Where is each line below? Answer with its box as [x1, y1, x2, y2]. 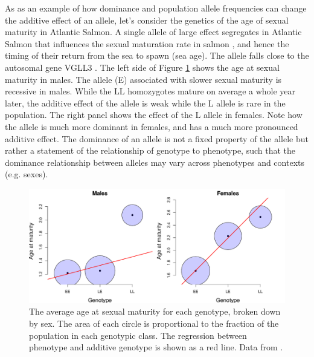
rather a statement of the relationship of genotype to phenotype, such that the [5, 144, 296, 157]
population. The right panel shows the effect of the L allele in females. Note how [5, 108, 303, 121]
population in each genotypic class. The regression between [29, 329, 247, 341]
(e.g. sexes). [5, 168, 48, 180]
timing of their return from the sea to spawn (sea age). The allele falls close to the [5, 49, 309, 62]
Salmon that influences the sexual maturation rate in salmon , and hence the [5, 37, 289, 50]
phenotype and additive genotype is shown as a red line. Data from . [29, 341, 283, 353]
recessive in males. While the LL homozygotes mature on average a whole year [5, 85, 296, 97]
